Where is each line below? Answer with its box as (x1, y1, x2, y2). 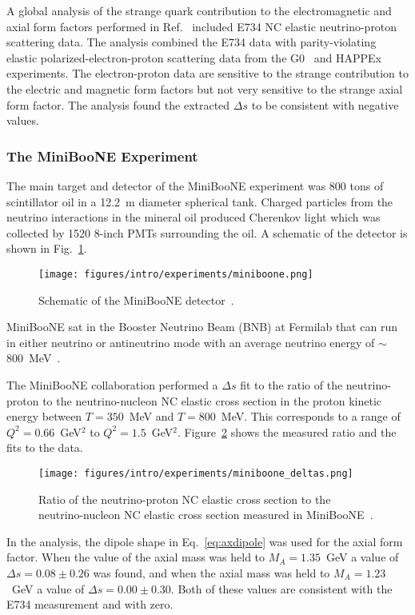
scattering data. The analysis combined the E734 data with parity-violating (6, 34, 377, 50)
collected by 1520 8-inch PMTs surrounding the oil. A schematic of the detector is (6, 224, 408, 241)
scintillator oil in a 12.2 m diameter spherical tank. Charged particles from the (6, 193, 393, 210)
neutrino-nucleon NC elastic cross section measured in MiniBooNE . (38, 506, 373, 523)
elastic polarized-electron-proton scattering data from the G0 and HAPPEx (6, 49, 381, 66)
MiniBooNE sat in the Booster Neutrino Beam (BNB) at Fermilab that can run (6, 318, 397, 335)
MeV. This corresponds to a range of (221, 408, 401, 425)
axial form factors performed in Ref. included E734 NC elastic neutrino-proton (6, 18, 397, 34)
